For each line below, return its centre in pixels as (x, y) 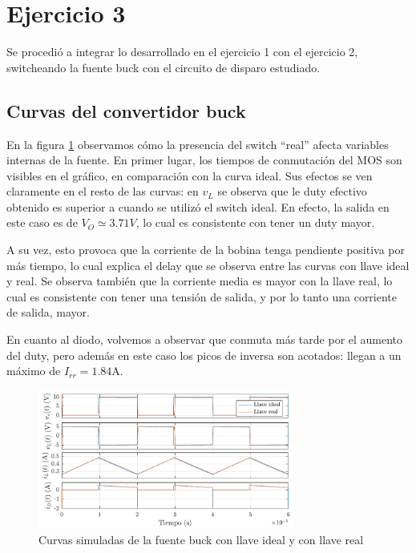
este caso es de (42, 222)
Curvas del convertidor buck (126, 110)
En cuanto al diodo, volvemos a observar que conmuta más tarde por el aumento (205, 339)
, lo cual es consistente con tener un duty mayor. (255, 222)
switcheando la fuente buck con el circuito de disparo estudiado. (164, 67)
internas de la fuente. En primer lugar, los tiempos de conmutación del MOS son (204, 160)
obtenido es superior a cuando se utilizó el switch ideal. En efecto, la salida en (198, 206)
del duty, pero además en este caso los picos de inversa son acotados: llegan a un (204, 355)
